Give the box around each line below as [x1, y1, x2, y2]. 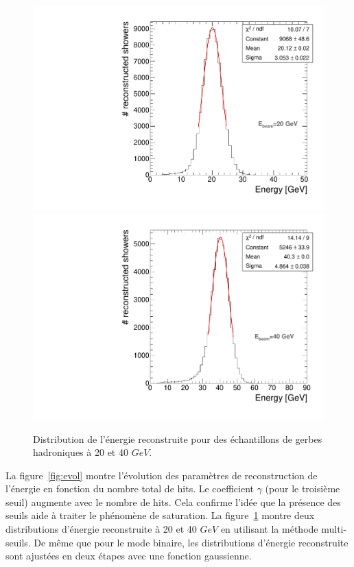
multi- [321, 522, 347, 536]
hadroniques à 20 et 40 [33, 445, 128, 459]
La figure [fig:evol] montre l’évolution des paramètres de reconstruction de [5, 468, 318, 482]
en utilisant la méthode [220, 522, 318, 536]
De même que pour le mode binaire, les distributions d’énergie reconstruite [34, 535, 349, 549]
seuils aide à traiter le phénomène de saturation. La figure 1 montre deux [5, 508, 315, 522]
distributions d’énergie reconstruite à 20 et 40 [5, 522, 197, 536]
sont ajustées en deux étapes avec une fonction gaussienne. [5, 548, 252, 563]
